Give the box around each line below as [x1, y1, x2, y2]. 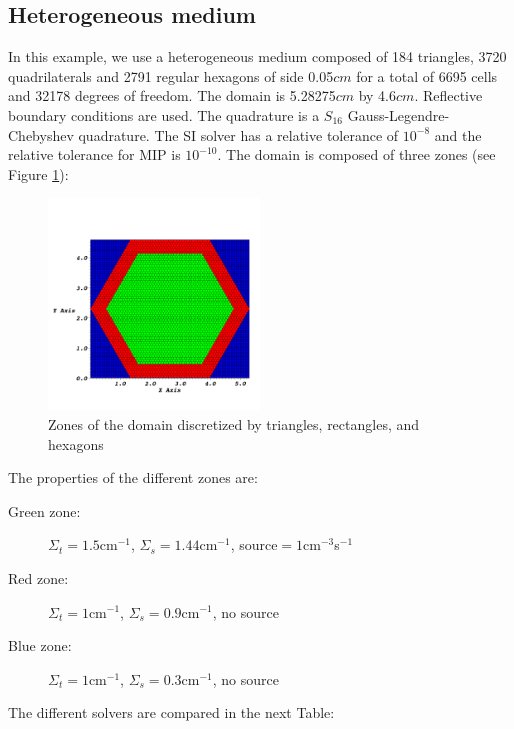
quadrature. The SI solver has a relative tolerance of [78, 124, 399, 145]
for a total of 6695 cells [356, 65, 498, 86]
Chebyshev [8, 124, 74, 145]
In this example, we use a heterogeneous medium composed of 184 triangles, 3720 [8, 46, 507, 67]
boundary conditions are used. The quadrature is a [8, 104, 320, 125]
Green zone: [8, 500, 81, 521]
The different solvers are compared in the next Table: [8, 702, 335, 723]
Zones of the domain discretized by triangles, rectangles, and [48, 413, 420, 434]
